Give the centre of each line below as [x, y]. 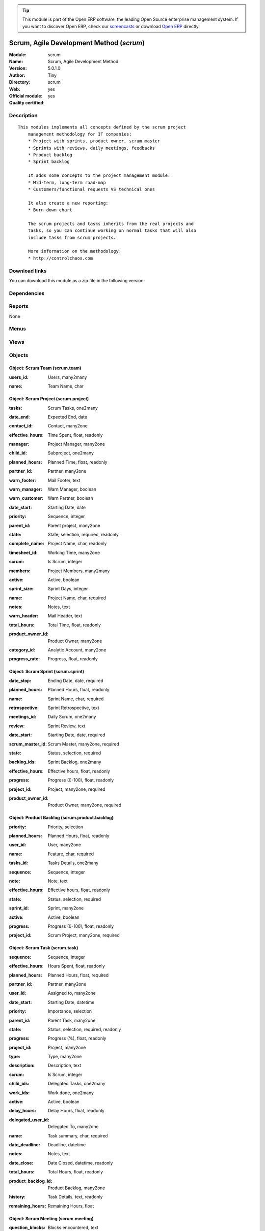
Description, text [65, 1066]
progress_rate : [25, 659]
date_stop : [20, 680]
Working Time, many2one [74, 552]
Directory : [20, 82]
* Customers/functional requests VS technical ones [91, 189]
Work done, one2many [71, 1093]
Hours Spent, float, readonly [76, 966]
